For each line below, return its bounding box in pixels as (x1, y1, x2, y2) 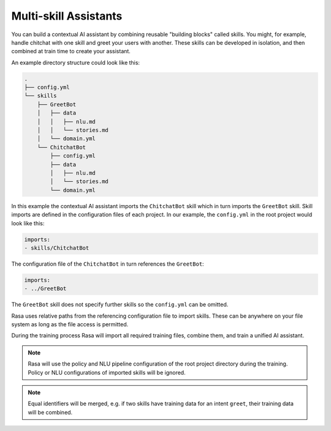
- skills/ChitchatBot (24, 244, 89, 251)
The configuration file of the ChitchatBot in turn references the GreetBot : (11, 260, 205, 268)
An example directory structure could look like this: (11, 59, 140, 66)
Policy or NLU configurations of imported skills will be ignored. (28, 369, 186, 376)
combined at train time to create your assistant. (11, 48, 131, 55)
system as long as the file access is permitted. (11, 321, 129, 328)
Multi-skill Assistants (11, 9, 123, 23)
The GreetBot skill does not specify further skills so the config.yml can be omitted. (11, 301, 229, 309)
